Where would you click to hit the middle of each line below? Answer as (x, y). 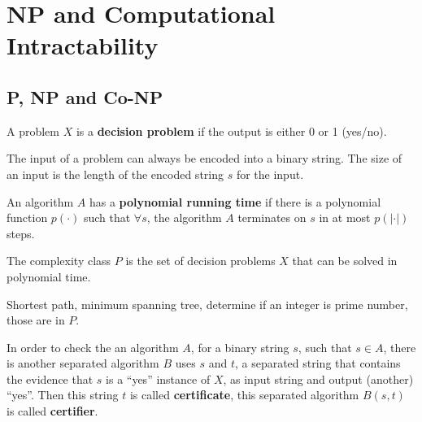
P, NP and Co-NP (85, 96)
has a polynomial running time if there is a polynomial (235, 201)
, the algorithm (184, 218)
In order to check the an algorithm (93, 347)
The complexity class (59, 261)
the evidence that (50, 378)
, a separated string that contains (318, 363)
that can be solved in (345, 261)
